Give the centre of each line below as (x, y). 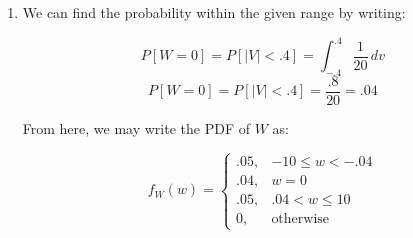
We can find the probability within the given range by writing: (214, 12)
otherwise (300, 218)
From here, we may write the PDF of (136, 127)
